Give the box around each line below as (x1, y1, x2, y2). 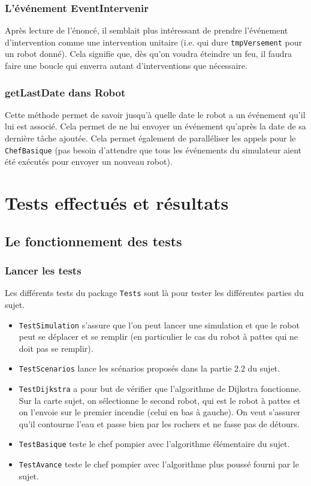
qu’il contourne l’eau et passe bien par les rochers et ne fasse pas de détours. (19, 417, 300, 430)
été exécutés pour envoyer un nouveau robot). (5, 155, 173, 168)
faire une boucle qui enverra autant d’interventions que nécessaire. (5, 59, 247, 72)
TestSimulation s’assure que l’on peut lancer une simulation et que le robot (19, 318, 300, 331)
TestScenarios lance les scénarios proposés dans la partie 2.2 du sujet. (19, 362, 280, 375)
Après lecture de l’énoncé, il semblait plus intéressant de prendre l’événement (5, 24, 288, 37)
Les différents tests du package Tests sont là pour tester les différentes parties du (5, 286, 304, 299)
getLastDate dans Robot (5, 84, 126, 99)
